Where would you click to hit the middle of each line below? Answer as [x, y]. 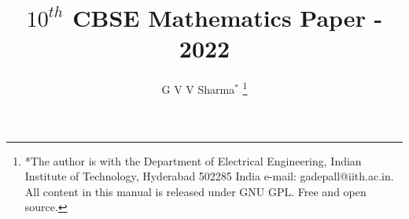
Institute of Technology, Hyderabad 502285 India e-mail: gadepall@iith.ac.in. [209, 176]
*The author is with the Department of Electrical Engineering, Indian [193, 160]
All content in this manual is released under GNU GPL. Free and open [195, 191]
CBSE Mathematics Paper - [228, 18]
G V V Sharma [198, 89]
